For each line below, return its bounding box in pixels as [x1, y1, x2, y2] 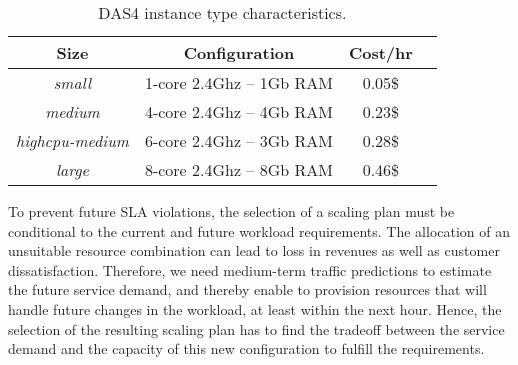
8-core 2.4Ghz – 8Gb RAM [144, 158, 333, 181]
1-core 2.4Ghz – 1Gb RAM [144, 71, 333, 94]
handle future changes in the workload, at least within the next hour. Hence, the [8, 298, 502, 319]
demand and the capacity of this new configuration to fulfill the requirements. [8, 338, 485, 359]
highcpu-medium [16, 129, 129, 152]
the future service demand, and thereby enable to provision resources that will [8, 279, 487, 300]
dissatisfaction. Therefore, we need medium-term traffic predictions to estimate [8, 259, 492, 280]
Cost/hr [348, 41, 413, 64]
